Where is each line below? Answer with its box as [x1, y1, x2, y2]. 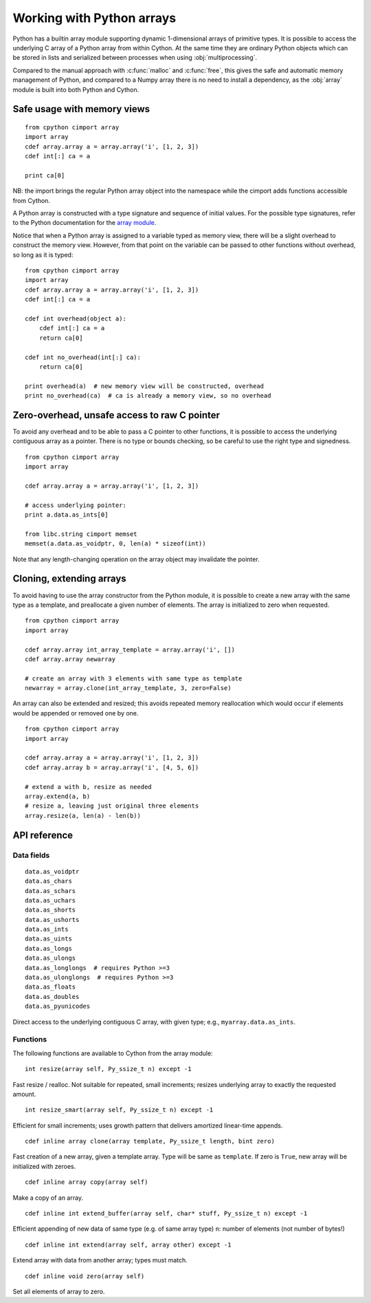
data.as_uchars [25, 896, 76, 904]
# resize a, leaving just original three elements [25, 802, 199, 810]
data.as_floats [25, 983, 76, 991]
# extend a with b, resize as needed [25, 783, 153, 790]
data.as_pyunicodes [25, 1002, 91, 1011]
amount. [12, 1090, 36, 1098]
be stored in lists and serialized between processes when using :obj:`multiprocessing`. [12, 54, 258, 62]
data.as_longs [25, 945, 72, 952]
